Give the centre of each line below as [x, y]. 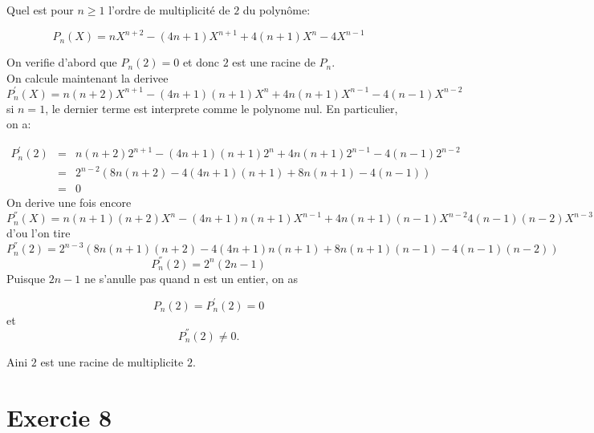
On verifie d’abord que [62, 62]
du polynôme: [277, 10]
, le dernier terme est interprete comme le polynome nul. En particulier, [222, 108]
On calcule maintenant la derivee [87, 77]
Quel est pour [40, 10]
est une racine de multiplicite [112, 361]
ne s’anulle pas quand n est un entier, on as [191, 278]
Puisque [26, 278]
